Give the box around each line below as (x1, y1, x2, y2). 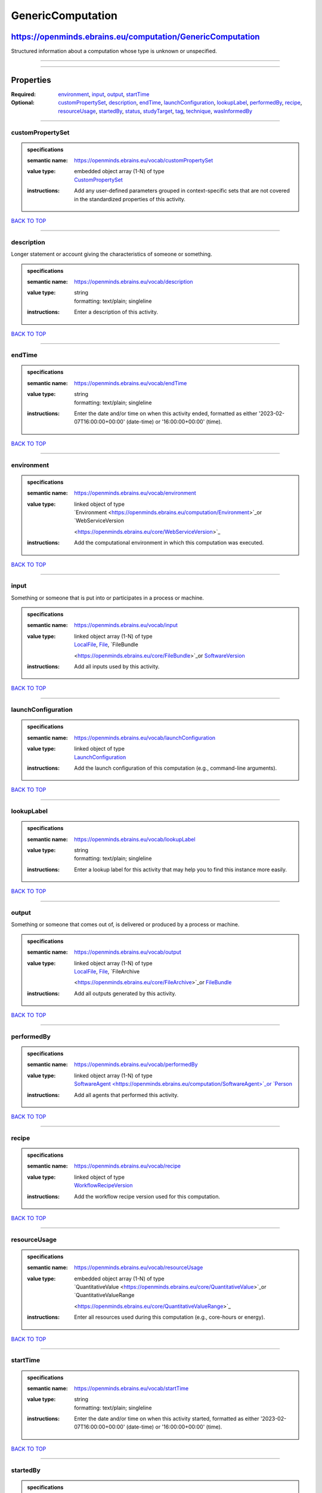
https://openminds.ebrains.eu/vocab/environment (74, 490, 196, 497)
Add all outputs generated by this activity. (74, 990, 177, 997)
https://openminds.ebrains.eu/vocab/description (74, 278, 193, 285)
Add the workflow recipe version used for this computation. (74, 1193, 221, 1200)
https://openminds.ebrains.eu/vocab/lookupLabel (74, 835, 196, 843)
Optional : (11, 99, 35, 106)
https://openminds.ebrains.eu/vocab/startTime (74, 1384, 189, 1391)
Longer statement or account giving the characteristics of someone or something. (11, 251, 212, 258)
